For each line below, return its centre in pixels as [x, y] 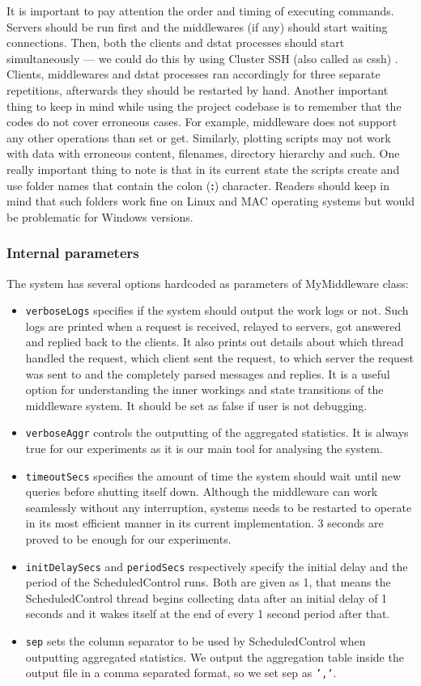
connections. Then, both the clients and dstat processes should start [176, 42]
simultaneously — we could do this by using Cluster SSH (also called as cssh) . [202, 58]
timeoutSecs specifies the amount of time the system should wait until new [213, 475]
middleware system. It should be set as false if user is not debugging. [196, 405]
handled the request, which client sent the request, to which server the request [220, 357]
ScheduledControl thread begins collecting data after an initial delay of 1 [206, 597]
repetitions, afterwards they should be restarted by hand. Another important [198, 89]
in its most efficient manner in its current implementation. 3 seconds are [204, 523]
